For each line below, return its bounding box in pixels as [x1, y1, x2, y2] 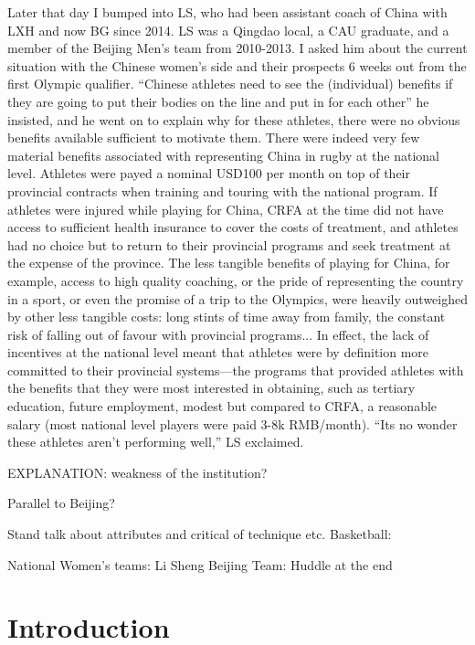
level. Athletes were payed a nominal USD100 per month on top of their [7, 164, 410, 183]
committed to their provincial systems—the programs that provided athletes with [7, 360, 464, 379]
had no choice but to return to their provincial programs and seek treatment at [7, 235, 451, 254]
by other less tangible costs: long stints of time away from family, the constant [7, 307, 446, 326]
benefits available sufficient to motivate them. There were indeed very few [7, 128, 420, 147]
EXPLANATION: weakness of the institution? [7, 462, 268, 481]
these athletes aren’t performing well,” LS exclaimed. [7, 432, 304, 451]
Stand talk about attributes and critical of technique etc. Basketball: [7, 524, 392, 544]
